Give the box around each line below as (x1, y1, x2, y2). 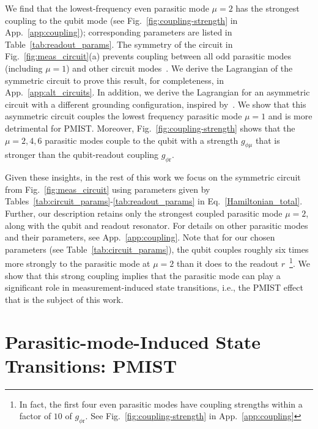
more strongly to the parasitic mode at (5, 256, 150, 269)
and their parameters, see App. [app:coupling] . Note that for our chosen (5, 231, 275, 244)
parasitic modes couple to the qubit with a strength (45, 133, 239, 146)
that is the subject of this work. (5, 293, 124, 305)
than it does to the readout (176, 256, 279, 269)
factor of (19, 409, 51, 422)
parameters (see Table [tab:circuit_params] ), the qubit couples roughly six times (5, 242, 309, 255)
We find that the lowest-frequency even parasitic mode (5, 2, 209, 14)
